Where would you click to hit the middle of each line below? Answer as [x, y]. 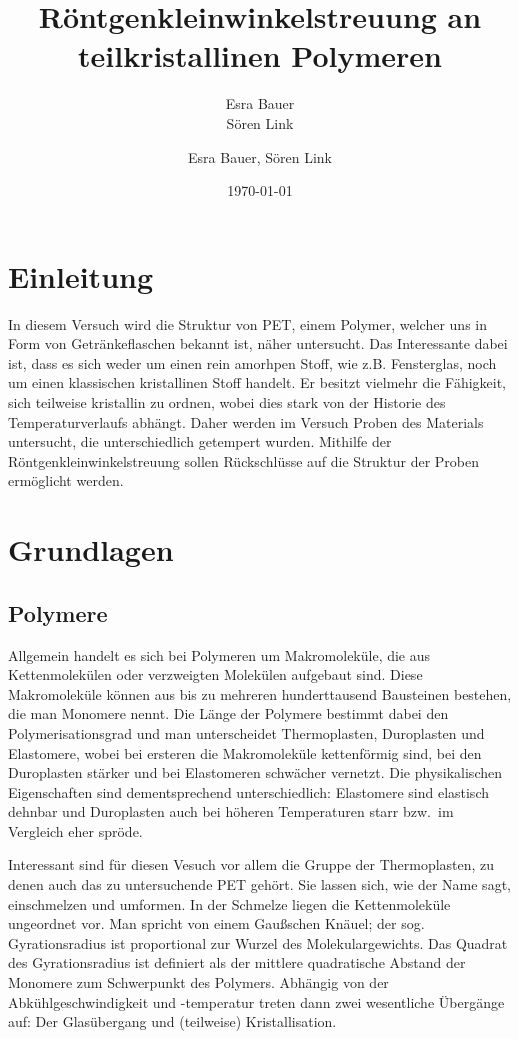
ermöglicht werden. [66, 480]
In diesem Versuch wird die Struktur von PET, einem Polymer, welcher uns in [247, 323]
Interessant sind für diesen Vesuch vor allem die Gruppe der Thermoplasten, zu [251, 864]
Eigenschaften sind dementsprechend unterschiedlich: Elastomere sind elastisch [248, 791]
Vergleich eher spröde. [75, 830]
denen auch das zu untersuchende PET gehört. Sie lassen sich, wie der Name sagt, [259, 884]
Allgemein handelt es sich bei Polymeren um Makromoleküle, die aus [219, 654]
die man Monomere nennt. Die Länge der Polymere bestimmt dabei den [228, 713]
